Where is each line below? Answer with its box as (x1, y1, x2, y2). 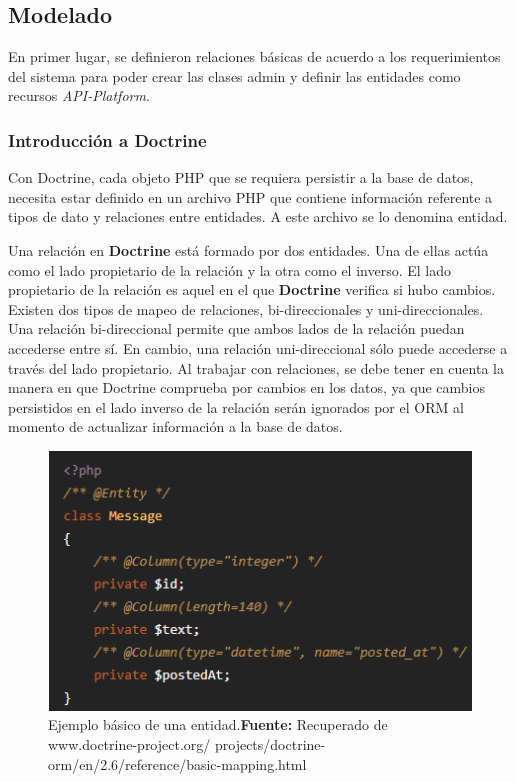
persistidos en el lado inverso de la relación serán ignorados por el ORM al (8, 396, 464, 417)
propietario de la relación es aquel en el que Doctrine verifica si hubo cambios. (8, 279, 496, 300)
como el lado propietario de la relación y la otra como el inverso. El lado (8, 259, 452, 280)
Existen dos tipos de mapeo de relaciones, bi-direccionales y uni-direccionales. (8, 298, 484, 319)
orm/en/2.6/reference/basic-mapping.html (48, 753, 307, 774)
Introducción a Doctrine (8, 127, 207, 152)
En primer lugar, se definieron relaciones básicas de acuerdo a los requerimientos (8, 46, 501, 67)
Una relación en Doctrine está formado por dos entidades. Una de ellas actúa (8, 239, 489, 260)
